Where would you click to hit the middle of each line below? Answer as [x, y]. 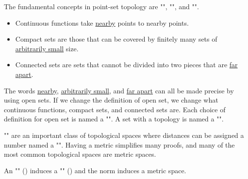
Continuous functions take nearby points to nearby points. [102, 22]
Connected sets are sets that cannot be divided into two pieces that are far [126, 65]
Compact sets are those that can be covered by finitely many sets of [116, 39]
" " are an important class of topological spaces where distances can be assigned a [124, 135]
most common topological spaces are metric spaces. [80, 154]
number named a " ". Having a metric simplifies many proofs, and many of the [119, 144]
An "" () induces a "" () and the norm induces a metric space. [95, 170]
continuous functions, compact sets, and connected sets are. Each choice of [115, 109]
